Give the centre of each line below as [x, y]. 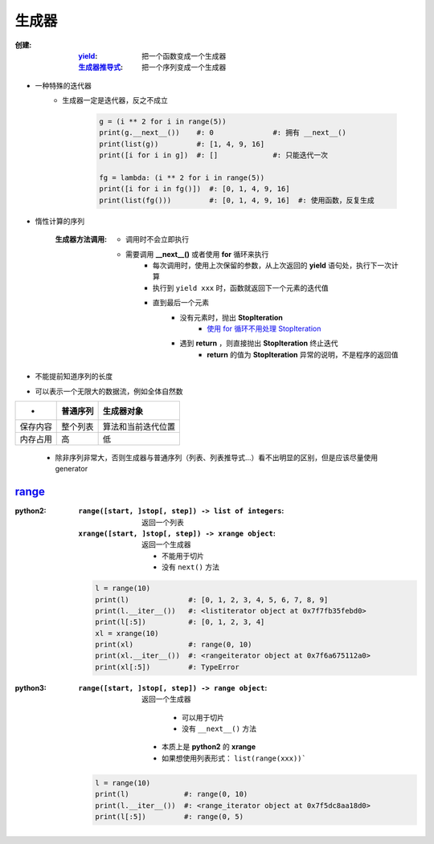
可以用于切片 [203, 717]
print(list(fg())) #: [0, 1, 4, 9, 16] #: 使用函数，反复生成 [237, 200]
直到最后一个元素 [181, 303]
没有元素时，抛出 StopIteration [231, 317]
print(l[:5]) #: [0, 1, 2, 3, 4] [180, 622]
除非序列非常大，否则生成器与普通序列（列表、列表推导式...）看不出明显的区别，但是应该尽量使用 [217, 457]
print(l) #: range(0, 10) [172, 794]
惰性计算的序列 [59, 221]
